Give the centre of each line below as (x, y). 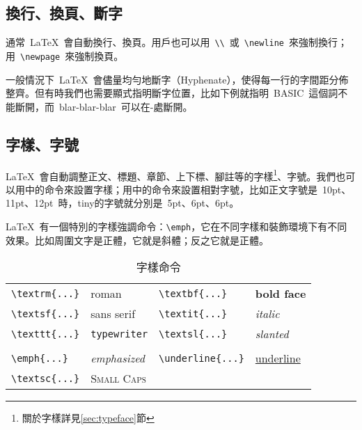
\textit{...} (193, 313)
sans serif (113, 314)
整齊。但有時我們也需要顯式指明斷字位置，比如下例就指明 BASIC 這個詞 (172, 93)
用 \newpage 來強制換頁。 (65, 55)
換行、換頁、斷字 (64, 13)
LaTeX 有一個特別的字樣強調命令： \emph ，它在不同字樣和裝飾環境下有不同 (176, 226)
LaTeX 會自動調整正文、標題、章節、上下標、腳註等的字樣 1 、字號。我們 (171, 175)
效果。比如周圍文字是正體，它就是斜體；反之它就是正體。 (137, 240)
